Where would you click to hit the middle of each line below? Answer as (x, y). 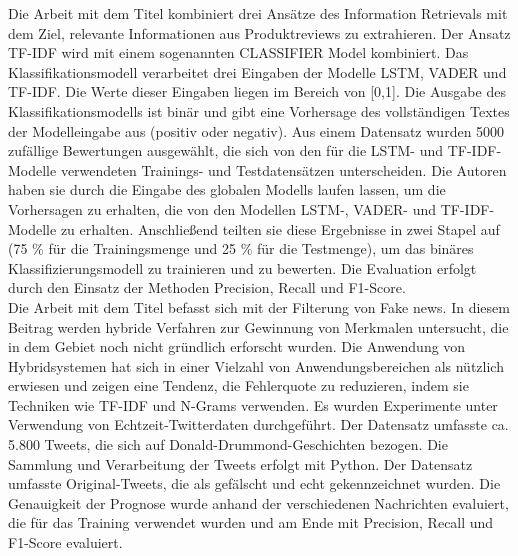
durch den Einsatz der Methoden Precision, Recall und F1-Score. (207, 287)
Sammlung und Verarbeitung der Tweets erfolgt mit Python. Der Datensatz (240, 463)
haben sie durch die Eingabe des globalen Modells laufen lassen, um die (227, 189)
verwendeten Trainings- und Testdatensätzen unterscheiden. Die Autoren (283, 169)
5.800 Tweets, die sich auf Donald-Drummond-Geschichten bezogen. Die (228, 444)
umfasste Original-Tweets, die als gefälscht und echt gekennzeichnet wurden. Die (254, 483)
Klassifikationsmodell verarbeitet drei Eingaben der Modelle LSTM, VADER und (257, 71)
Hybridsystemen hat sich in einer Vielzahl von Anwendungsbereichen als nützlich (256, 365)
